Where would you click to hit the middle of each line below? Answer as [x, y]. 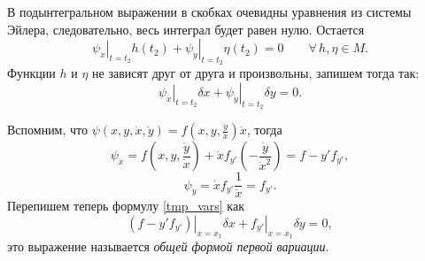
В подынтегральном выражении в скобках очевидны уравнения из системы [209, 12]
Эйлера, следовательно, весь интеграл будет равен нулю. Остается [186, 29]
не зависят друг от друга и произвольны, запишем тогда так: [256, 73]
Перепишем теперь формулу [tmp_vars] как [126, 206]
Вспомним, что [48, 130]
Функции [31, 73]
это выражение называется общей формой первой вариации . [168, 246]
